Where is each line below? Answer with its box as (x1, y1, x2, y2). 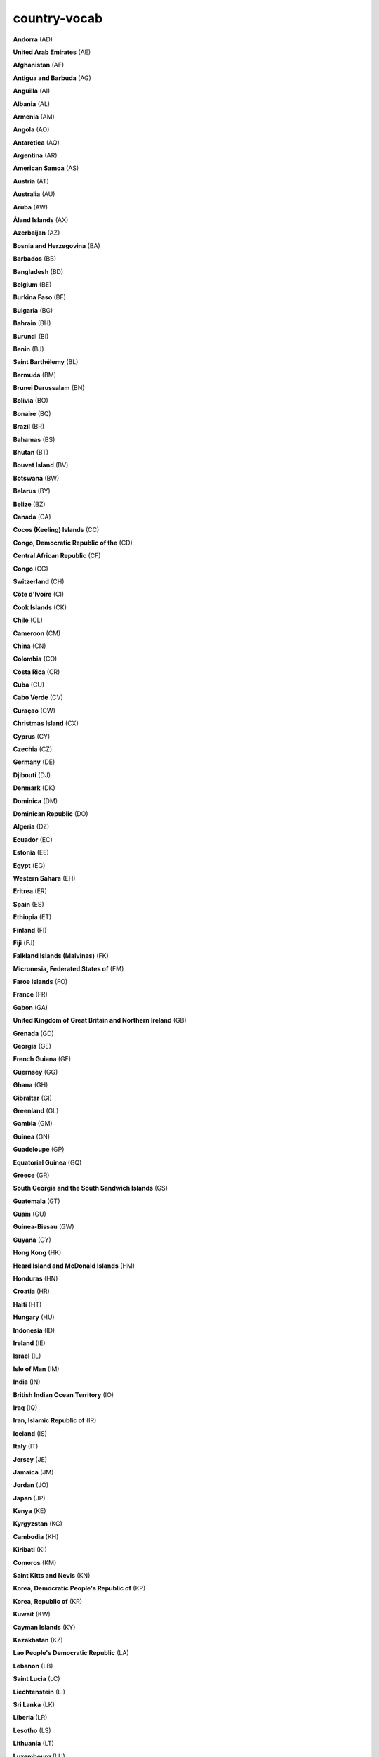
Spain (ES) (13, 900, 45, 908)
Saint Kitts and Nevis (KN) (13, 1571, 91, 1580)
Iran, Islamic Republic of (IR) (13, 1416, 97, 1425)
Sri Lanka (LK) (13, 1700, 55, 1709)
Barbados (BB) (13, 254, 57, 263)
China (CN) (13, 642, 46, 650)
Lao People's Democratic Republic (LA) (13, 1649, 129, 1657)
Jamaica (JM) (13, 1467, 54, 1476)
